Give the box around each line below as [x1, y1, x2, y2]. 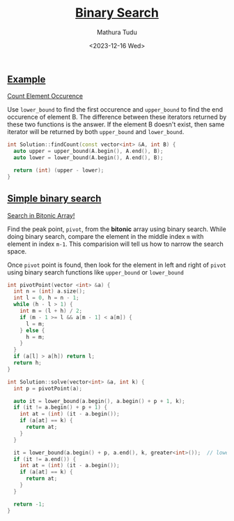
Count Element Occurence [7, 92, 84, 101]
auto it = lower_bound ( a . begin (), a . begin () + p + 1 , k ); [13, 397, 186, 404]
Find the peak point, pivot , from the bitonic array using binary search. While [7, 225, 226, 233]
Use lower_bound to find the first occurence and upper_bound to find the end [7, 105, 224, 114]
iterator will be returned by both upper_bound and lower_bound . [7, 128, 185, 136]
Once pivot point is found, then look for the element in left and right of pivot [7, 260, 226, 269]
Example [7, 73, 46, 85]
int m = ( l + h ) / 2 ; [19, 307, 82, 315]
